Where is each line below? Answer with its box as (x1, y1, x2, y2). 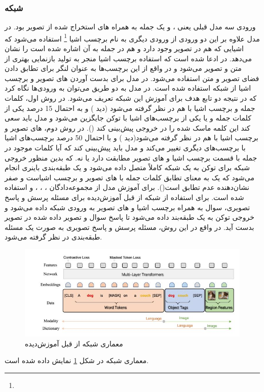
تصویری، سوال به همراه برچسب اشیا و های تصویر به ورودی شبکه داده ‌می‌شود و (5, 202, 250, 212)
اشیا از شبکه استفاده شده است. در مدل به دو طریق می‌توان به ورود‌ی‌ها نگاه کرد (5, 83, 251, 93)
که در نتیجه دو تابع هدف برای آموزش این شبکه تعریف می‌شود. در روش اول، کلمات (5, 93, 257, 103)
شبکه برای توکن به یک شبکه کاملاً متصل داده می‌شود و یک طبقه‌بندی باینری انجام (5, 162, 250, 173)
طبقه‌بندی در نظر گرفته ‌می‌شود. (5, 231, 102, 242)
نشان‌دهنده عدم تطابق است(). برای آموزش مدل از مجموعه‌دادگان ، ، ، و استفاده (5, 182, 249, 192)
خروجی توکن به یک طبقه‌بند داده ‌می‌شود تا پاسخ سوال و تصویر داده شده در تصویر (5, 212, 254, 222)
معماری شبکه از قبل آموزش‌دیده (25, 338, 123, 348)
